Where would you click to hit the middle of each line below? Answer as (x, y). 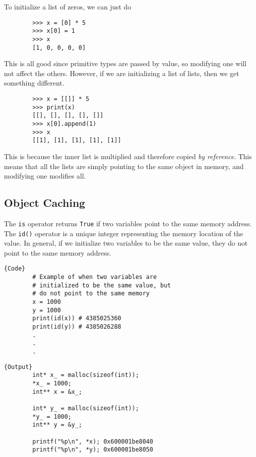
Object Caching (45, 203)
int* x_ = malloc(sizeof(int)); (86, 375)
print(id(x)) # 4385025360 (77, 319)
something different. (34, 83)
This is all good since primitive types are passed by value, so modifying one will (125, 63)
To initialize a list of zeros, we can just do (68, 6)
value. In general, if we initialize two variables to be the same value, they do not (126, 243)
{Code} (15, 269)
